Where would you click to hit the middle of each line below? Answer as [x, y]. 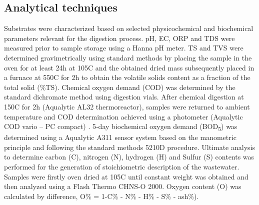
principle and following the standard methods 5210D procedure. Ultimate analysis [129, 147]
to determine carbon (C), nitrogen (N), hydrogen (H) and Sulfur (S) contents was [129, 157]
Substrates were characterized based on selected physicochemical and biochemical [129, 28]
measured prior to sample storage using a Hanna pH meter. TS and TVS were [124, 48]
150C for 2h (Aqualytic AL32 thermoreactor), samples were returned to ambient [127, 106]
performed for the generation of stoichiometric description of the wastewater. [122, 167]
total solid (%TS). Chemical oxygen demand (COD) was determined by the [120, 87]
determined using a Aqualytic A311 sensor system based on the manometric [120, 137]
